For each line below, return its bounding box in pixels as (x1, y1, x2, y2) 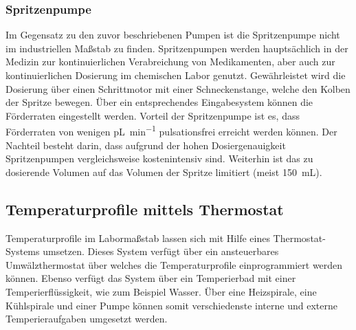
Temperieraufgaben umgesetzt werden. (5, 311, 168, 326)
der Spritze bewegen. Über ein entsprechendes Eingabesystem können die (5, 95, 313, 109)
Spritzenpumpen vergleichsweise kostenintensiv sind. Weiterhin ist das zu (5, 151, 313, 166)
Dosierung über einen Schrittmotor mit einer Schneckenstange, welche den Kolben (5, 81, 351, 96)
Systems (5, 244, 40, 258)
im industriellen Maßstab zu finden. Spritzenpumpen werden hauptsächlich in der (5, 41, 348, 55)
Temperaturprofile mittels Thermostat (5, 198, 284, 219)
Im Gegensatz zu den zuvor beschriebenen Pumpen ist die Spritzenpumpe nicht (5, 27, 340, 42)
